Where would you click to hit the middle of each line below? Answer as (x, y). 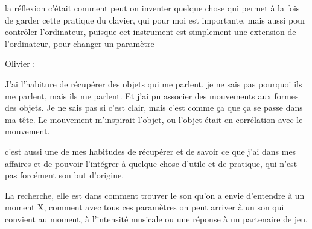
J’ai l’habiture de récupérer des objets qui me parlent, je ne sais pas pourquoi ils (154, 83)
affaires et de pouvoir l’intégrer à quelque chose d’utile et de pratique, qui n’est (151, 163)
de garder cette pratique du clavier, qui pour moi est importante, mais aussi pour (155, 20)
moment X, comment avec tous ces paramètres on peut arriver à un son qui (145, 207)
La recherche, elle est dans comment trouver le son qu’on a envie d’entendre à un (155, 195)
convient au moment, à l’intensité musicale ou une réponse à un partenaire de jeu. (156, 218)
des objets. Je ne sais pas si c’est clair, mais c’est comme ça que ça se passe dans (154, 108)
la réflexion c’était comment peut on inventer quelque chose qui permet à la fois (152, 8)
